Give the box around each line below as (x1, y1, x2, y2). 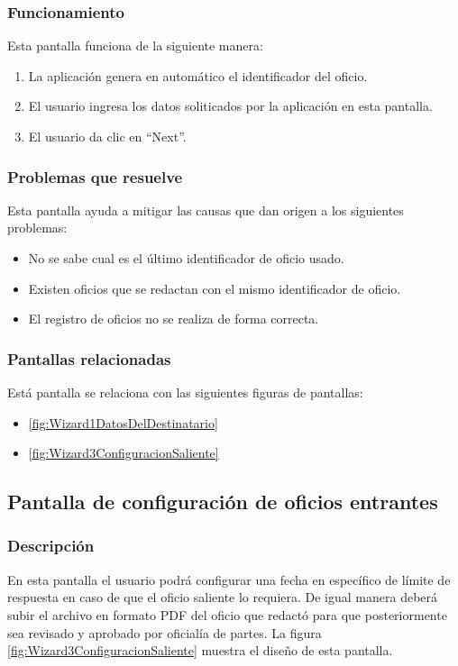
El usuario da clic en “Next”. (28, 127, 187, 145)
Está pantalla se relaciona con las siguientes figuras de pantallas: (7, 383, 363, 401)
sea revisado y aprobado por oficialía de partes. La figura (7, 623, 322, 642)
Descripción (7, 534, 95, 557)
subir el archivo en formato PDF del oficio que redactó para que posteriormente (7, 605, 447, 624)
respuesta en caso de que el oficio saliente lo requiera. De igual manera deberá (7, 588, 438, 607)
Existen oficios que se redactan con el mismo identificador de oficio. (28, 278, 401, 297)
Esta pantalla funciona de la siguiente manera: (7, 36, 263, 55)
